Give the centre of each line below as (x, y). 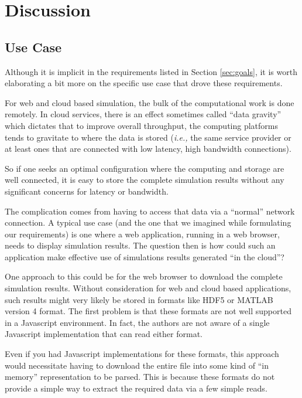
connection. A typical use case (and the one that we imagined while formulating (148, 222)
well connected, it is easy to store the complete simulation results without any (145, 180)
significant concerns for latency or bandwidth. (87, 191)
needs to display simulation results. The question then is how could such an (140, 245)
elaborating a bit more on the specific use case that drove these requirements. (144, 83)
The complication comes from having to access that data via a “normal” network (150, 211)
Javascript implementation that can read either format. (104, 334)
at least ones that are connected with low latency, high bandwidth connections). (148, 149)
